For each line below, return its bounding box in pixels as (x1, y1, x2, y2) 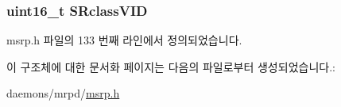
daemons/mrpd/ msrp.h (6, 85, 120, 101)
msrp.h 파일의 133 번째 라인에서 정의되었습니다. (6, 32, 242, 48)
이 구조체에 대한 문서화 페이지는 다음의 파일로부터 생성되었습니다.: (6, 58, 335, 75)
